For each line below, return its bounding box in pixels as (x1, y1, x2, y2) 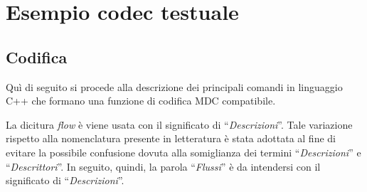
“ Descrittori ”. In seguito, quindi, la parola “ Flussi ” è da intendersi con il (6, 159, 321, 174)
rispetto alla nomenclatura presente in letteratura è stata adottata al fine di (6, 131, 336, 146)
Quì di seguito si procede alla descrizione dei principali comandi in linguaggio (6, 79, 343, 94)
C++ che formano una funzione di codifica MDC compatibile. (6, 93, 276, 108)
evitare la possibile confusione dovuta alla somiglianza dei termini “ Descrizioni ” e (6, 144, 361, 159)
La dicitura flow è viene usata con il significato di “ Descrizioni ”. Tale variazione (6, 117, 353, 132)
